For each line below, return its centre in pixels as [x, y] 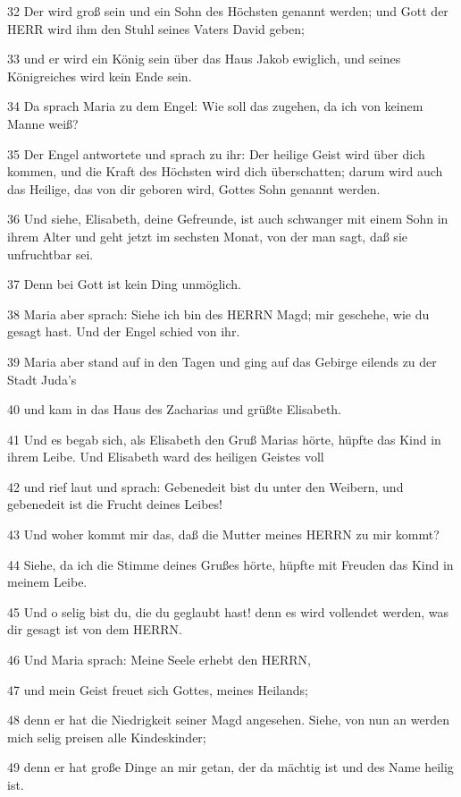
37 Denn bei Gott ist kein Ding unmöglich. [124, 284]
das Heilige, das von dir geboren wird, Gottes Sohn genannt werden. [194, 188]
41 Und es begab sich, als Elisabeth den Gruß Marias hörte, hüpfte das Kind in [224, 439]
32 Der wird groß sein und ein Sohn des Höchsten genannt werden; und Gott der [228, 11]
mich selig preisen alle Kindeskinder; [107, 737]
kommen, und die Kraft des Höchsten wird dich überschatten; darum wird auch [225, 171]
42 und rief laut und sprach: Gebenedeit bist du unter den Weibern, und [205, 486]
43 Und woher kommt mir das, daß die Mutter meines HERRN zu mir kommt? [223, 534]
